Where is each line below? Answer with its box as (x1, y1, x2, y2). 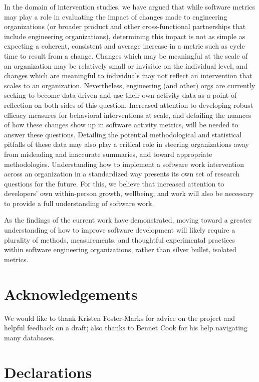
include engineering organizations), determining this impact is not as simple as (4, 31, 245, 41)
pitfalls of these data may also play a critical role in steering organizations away (4, 139, 249, 149)
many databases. (4, 332, 55, 342)
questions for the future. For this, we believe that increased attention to (4, 178, 224, 188)
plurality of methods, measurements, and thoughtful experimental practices (4, 234, 235, 245)
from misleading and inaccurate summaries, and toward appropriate (4, 148, 212, 159)
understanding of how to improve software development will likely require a (4, 225, 235, 235)
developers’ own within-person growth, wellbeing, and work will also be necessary (4, 188, 254, 199)
